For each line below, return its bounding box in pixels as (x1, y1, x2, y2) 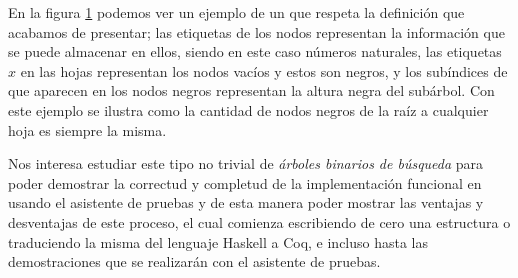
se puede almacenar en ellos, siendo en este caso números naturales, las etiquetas (8, 41, 502, 62)
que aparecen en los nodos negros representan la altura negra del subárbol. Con (8, 80, 495, 101)
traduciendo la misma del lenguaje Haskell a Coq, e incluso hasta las (8, 231, 429, 252)
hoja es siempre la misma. (8, 119, 167, 140)
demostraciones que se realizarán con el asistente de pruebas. (8, 251, 381, 272)
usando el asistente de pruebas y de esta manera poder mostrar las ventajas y (8, 192, 484, 213)
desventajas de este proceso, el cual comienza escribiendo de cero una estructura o (8, 211, 511, 232)
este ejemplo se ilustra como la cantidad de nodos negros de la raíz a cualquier (8, 99, 489, 120)
